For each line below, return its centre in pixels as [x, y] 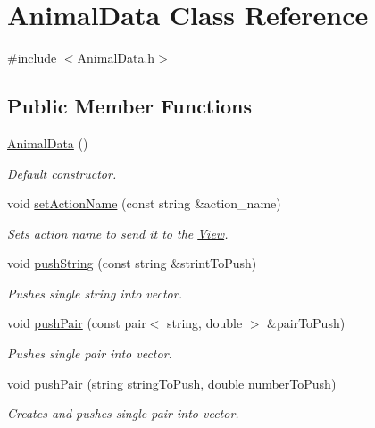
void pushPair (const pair [77, 323]
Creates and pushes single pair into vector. [123, 413]
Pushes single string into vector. [95, 293]
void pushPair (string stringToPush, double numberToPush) [172, 383]
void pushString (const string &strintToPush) [132, 263]
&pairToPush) [306, 323]
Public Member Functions [129, 106]
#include [32, 58]
